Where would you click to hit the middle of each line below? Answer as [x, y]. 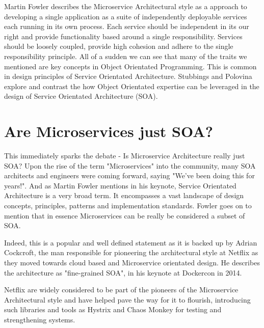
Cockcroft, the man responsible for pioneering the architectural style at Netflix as [131, 252]
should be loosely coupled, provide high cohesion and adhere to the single [119, 46]
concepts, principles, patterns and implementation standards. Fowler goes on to [128, 206]
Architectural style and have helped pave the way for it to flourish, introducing [127, 299]
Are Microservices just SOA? [109, 131]
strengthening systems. [40, 319]
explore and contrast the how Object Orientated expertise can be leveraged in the [132, 86]
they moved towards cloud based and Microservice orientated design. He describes [132, 262]
